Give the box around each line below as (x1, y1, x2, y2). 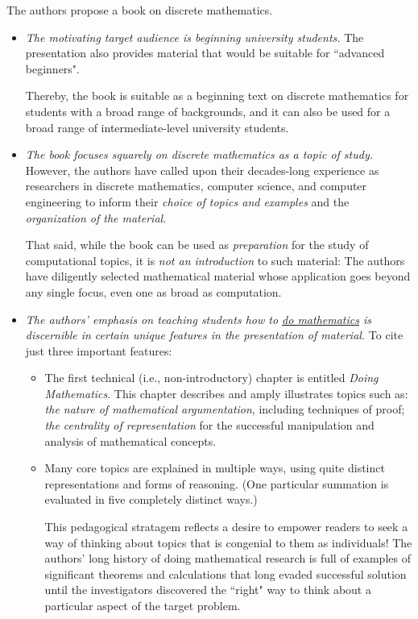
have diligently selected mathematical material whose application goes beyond (25, 268, 411, 285)
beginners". (25, 60, 80, 77)
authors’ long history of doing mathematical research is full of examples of (44, 550, 411, 567)
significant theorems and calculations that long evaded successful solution (44, 565, 407, 582)
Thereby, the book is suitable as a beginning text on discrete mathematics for (25, 87, 409, 104)
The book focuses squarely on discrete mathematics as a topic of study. (25, 146, 374, 163)
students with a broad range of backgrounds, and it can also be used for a (25, 102, 391, 119)
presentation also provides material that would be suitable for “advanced (25, 44, 385, 61)
